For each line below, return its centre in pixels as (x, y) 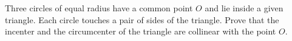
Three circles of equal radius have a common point (99, 8)
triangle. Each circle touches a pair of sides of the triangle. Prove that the (142, 19)
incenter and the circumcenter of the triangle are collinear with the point (141, 31)
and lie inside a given (244, 8)
